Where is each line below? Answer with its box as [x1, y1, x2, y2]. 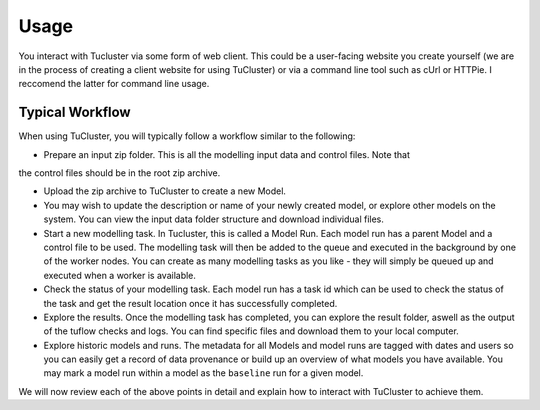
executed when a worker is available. [43, 269, 197, 281]
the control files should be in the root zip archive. [18, 167, 221, 179]
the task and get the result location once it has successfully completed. [43, 297, 338, 309]
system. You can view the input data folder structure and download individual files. [43, 213, 385, 225]
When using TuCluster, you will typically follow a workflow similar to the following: [18, 130, 356, 142]
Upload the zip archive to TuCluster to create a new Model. [43, 185, 287, 197]
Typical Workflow [18, 104, 131, 121]
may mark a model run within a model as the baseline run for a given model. [43, 367, 364, 379]
